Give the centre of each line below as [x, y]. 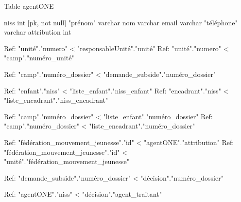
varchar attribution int [38, 32]
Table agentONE [29, 6]
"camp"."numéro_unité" [39, 58]
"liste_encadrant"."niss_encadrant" [56, 100]
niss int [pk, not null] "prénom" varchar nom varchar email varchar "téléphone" [121, 22]
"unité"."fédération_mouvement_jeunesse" [67, 161]
